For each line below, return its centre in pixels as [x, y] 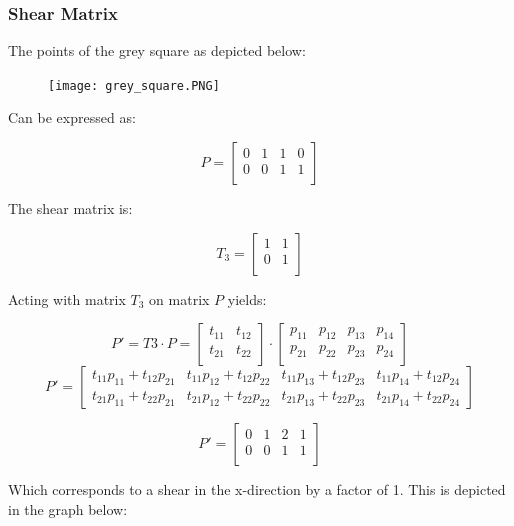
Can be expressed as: [72, 117]
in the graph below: [68, 508]
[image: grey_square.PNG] [134, 85]
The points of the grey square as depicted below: [157, 50]
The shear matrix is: [70, 208]
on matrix [179, 298]
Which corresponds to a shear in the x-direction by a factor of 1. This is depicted [257, 489]
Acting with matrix [67, 298]
